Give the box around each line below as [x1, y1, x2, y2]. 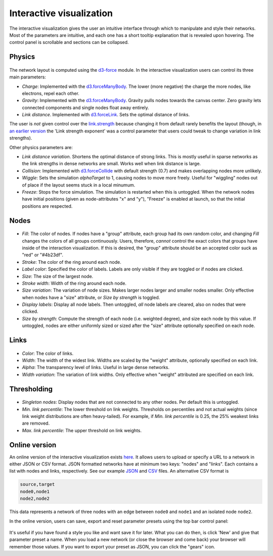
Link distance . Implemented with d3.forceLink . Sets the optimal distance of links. [22, 112, 190, 118]
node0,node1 [20, 488, 50, 494]
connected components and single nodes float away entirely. [22, 104, 149, 111]
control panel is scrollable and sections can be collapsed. [9, 39, 129, 45]
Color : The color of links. [22, 350, 74, 356]
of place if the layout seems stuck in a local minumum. [22, 182, 135, 188]
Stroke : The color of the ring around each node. [22, 259, 121, 265]
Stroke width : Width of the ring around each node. [22, 280, 126, 286]
